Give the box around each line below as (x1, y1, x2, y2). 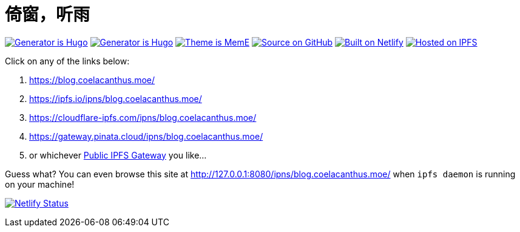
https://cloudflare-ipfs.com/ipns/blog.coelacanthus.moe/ (29, 112, 257, 123)
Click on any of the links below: (5, 55, 130, 66)
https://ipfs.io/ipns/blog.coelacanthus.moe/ (29, 93, 202, 104)
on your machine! (5, 179, 75, 189)
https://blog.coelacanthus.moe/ (29, 74, 155, 85)
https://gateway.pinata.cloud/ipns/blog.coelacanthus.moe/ (29, 131, 263, 142)
